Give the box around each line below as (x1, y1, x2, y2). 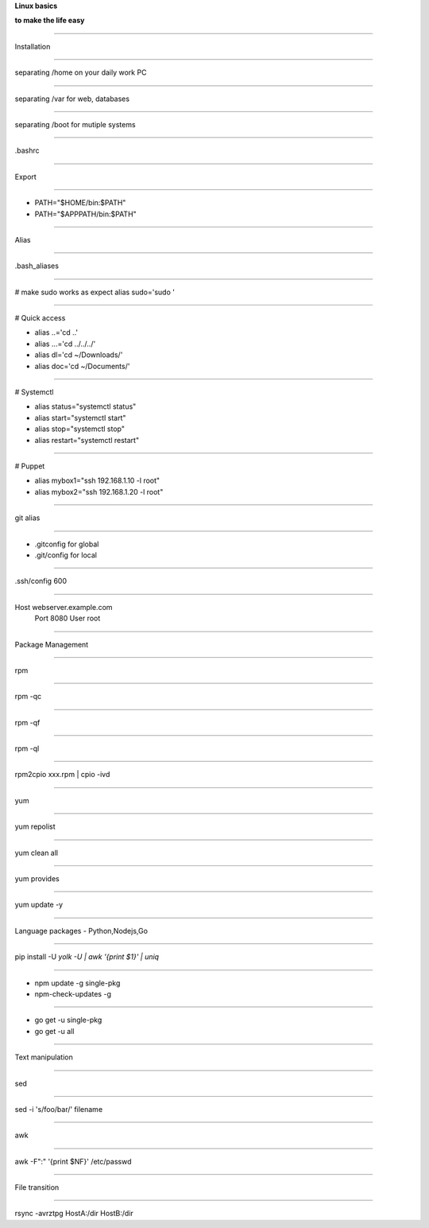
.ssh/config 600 (14, 577, 68, 586)
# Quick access (14, 313, 66, 323)
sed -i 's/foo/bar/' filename (14, 1104, 103, 1113)
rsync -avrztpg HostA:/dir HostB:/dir (14, 1209, 134, 1218)
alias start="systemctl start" (34, 413, 126, 422)
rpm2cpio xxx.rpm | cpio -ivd (14, 770, 110, 779)
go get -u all (34, 1026, 75, 1036)
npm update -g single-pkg (34, 978, 121, 988)
